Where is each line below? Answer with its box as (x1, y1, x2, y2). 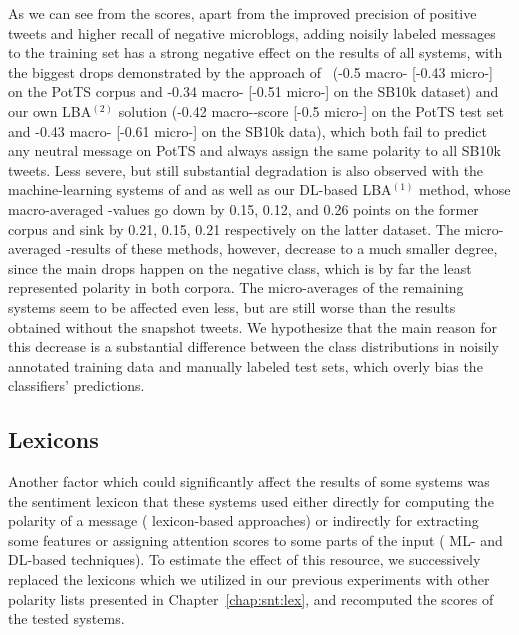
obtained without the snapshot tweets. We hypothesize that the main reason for (8, 316, 497, 337)
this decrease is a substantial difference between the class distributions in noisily (8, 336, 499, 357)
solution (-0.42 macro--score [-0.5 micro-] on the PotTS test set (118, 100, 504, 121)
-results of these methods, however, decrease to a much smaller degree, (65, 238, 498, 259)
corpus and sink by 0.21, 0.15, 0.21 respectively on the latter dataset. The (8, 218, 460, 239)
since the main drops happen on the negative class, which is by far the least (8, 257, 472, 278)
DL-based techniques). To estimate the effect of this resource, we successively (8, 549, 481, 570)
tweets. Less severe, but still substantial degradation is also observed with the (8, 159, 484, 180)
